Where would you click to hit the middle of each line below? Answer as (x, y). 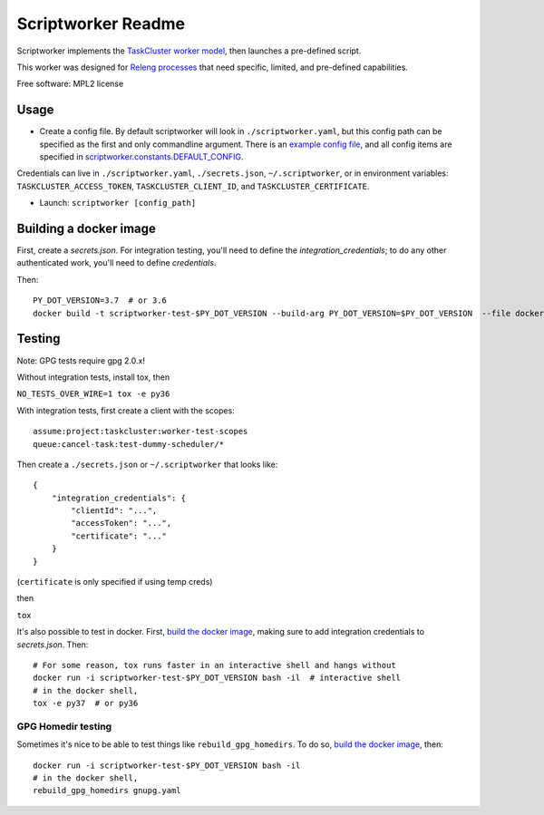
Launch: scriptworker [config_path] (118, 203)
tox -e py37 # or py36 (86, 703)
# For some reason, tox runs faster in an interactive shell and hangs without (214, 665)
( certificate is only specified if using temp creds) (115, 582)
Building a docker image (86, 228)
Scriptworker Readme (101, 24)
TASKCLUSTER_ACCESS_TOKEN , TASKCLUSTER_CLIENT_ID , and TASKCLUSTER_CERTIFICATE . (193, 186)
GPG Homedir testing (64, 726)
